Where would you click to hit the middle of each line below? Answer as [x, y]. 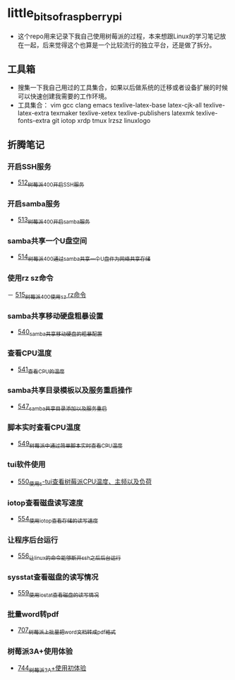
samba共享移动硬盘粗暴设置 [55, 316]
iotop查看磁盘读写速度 [45, 503]
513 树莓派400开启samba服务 [54, 221]
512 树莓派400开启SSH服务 [51, 183]
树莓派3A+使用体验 [40, 651]
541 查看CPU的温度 [41, 370]
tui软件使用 [26, 464]
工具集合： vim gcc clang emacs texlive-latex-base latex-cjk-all [110, 105]
